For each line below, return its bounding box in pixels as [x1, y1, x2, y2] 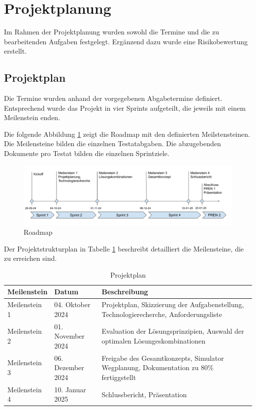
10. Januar [54, 384, 86, 394]
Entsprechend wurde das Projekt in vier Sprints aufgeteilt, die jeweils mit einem [4, 102, 246, 113]
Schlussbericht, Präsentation [101, 389, 187, 399]
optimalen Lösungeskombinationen [101, 336, 206, 346]
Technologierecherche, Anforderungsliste [101, 309, 222, 319]
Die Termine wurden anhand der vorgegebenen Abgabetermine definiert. [4, 93, 223, 103]
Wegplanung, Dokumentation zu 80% [101, 362, 214, 373]
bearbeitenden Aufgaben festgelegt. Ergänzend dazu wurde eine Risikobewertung [4, 36, 248, 46]
